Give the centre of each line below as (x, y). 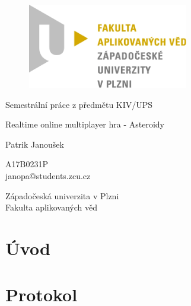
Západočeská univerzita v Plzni (62, 195)
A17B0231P (27, 164)
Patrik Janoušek (35, 144)
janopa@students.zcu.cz (48, 175)
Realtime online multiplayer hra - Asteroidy (85, 124)
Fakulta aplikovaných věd (51, 207)
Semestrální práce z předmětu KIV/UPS (79, 104)
